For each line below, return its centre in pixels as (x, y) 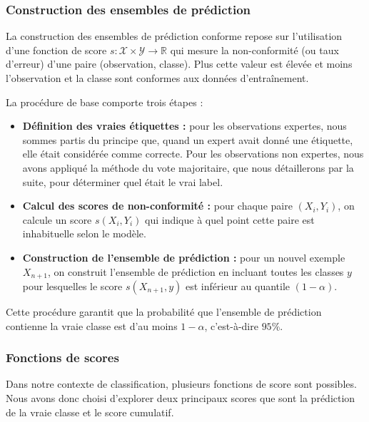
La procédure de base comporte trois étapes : (105, 102)
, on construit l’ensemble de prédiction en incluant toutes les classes (196, 271)
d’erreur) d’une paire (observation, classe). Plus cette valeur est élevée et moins (179, 64)
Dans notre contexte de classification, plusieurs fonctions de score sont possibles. (181, 384)
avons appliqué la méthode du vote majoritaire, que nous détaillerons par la (188, 167)
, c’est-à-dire (231, 325)
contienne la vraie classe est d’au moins (92, 325)
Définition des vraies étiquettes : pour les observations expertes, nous (184, 126)
